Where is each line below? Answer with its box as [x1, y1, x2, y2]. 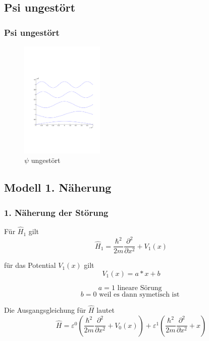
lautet [96, 305, 115, 315]
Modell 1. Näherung [4, 180, 112, 195]
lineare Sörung [117, 284, 162, 292]
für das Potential [4, 260, 56, 270]
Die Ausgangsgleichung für [4, 305, 86, 315]
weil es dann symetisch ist [99, 291, 180, 298]
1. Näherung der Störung [4, 206, 109, 218]
